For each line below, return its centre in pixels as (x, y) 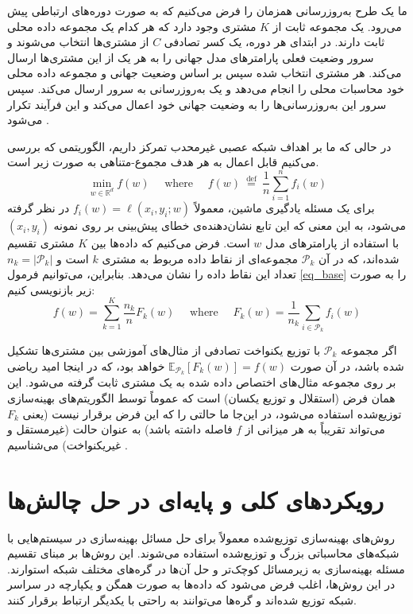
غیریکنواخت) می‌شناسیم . (68, 444)
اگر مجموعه (369, 350)
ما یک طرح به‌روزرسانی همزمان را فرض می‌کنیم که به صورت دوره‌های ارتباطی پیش (207, 10)
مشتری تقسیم (41, 243)
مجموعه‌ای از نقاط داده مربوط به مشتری (200, 258)
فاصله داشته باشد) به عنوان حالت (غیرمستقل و (120, 429)
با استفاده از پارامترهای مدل (332, 243)
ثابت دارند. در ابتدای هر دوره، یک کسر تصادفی (274, 42)
